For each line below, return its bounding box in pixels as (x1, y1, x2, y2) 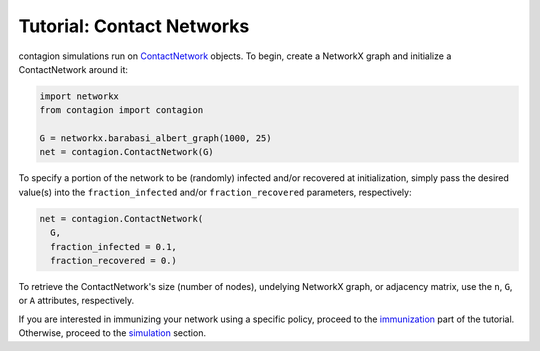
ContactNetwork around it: (18, 63, 129, 75)
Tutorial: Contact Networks (18, 15, 250, 37)
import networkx (39, 90, 120, 102)
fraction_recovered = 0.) (50, 255, 177, 267)
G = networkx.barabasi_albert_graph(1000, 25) (39, 133, 272, 144)
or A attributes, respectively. (18, 295, 135, 307)
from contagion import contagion (39, 105, 204, 116)
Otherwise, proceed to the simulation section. (18, 327, 207, 339)
